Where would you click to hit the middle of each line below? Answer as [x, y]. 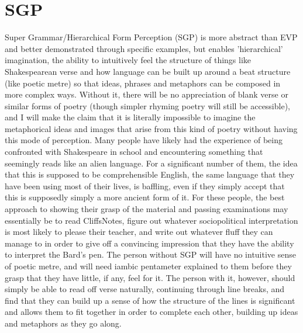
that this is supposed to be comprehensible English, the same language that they [150, 174]
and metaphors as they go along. [63, 323]
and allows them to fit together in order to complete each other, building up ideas [151, 312]
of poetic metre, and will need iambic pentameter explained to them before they [148, 266]
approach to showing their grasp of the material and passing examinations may [147, 209]
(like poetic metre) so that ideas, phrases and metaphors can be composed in [143, 83]
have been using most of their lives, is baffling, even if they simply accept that [145, 185]
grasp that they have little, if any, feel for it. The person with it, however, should [150, 277]
